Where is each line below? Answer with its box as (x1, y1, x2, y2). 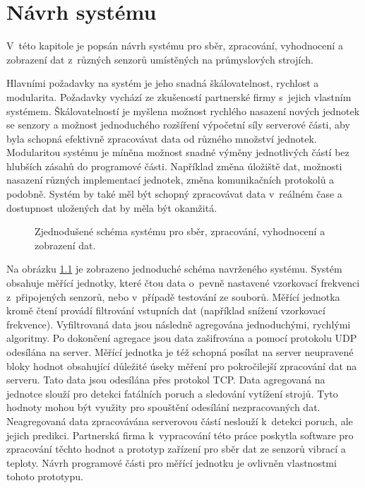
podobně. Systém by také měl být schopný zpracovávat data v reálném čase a (6, 186, 342, 201)
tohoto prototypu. (6, 469, 83, 484)
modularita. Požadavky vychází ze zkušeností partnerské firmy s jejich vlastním (6, 89, 352, 104)
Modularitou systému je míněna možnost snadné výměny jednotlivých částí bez (6, 145, 349, 160)
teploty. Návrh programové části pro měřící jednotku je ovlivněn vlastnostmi (6, 455, 337, 470)
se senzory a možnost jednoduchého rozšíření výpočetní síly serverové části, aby (6, 117, 350, 132)
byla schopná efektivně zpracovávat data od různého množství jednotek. (6, 131, 317, 145)
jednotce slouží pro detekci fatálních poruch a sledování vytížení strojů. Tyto (6, 386, 338, 400)
